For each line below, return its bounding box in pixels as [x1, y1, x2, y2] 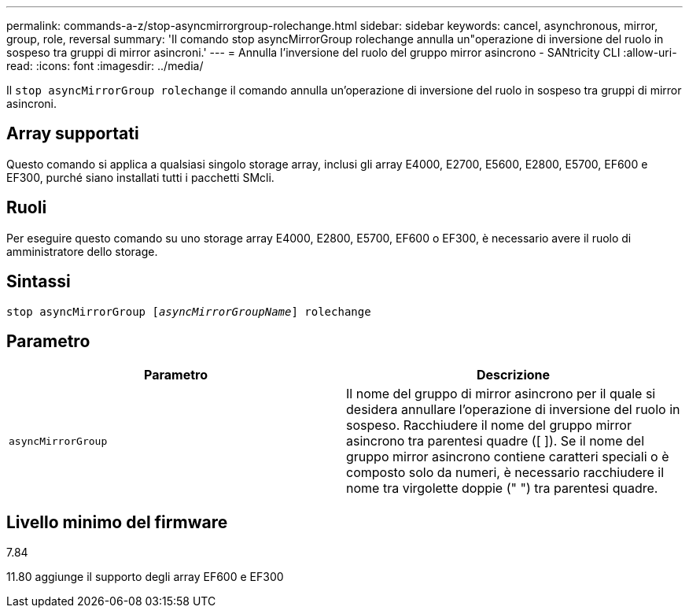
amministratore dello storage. [6, 244, 158, 258]
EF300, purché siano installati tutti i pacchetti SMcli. [6, 170, 274, 184]
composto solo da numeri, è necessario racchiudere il [346, 464, 665, 481]
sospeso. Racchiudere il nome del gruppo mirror [346, 417, 632, 434]
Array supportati [6, 124, 139, 144]
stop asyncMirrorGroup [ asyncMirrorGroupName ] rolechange [6, 305, 371, 318]
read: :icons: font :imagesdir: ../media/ [6, 59, 204, 72]
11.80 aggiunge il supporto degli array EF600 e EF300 [6, 570, 284, 584]
